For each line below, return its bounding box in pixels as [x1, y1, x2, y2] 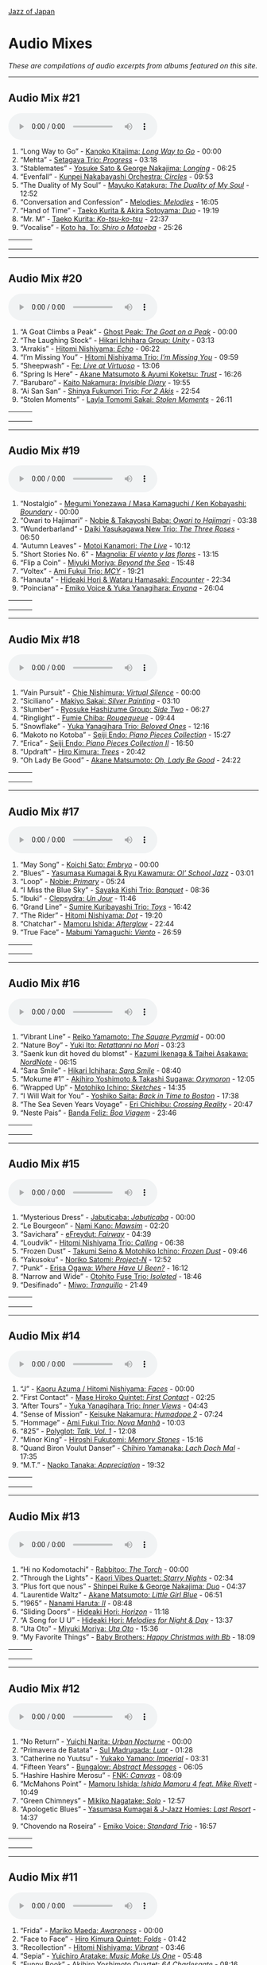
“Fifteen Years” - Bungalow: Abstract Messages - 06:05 [19, 1762, 203, 1772]
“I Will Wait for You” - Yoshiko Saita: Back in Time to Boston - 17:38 [19, 1090, 240, 1101]
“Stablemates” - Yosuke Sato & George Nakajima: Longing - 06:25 [19, 163, 237, 173]
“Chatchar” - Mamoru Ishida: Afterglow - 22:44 [19, 919, 175, 928]
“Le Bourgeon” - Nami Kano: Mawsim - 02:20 [19, 1221, 169, 1230]
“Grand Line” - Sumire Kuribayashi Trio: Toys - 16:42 [19, 903, 192, 911]
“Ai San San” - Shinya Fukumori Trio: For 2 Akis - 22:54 [19, 386, 200, 396]
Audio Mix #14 [8, 1329, 81, 1343]
